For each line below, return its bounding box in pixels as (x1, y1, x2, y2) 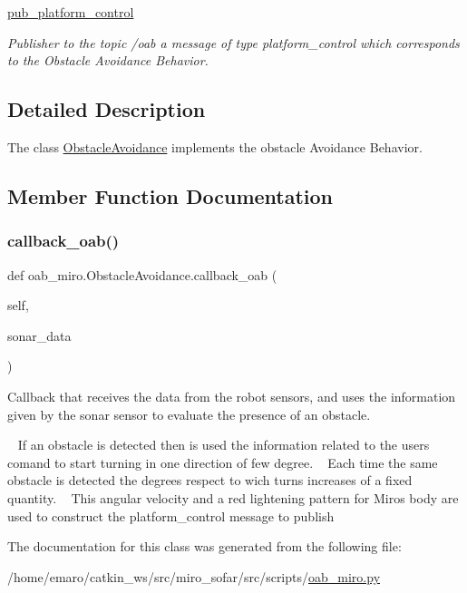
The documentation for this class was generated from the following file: (7, 537, 402, 556)
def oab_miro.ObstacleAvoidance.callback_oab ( (7, 265, 277, 284)
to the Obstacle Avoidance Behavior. (7, 51, 209, 70)
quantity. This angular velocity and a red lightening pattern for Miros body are (7, 488, 459, 507)
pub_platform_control (7, 3, 134, 21)
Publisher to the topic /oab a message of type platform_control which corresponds (7, 33, 460, 52)
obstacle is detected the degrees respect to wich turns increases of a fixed (7, 471, 413, 490)
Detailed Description (7, 95, 206, 123)
